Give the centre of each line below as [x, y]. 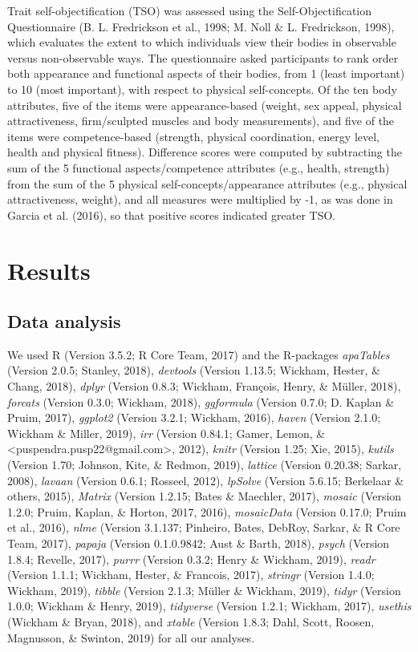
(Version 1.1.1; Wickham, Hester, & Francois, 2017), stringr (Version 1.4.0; [191, 575]
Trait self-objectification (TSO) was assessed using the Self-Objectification [190, 10]
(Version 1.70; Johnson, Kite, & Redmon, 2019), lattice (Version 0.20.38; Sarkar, [205, 465]
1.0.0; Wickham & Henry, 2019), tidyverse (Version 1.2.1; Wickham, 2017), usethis [209, 606]
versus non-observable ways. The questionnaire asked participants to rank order [203, 57]
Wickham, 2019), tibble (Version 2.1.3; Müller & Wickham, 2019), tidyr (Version [204, 590]
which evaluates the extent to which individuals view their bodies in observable [202, 42]
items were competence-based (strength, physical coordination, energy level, [193, 136]
